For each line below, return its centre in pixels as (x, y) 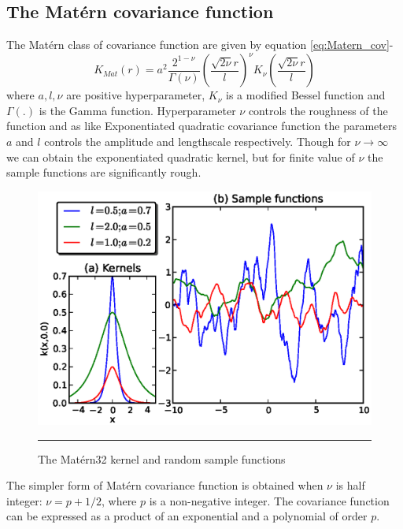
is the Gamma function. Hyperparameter (137, 110)
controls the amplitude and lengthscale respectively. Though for (198, 142)
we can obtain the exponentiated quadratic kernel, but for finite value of (181, 156)
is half (350, 485)
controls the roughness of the (318, 110)
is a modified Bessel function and (306, 95)
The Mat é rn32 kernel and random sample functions (162, 458)
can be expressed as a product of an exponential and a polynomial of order (187, 516)
